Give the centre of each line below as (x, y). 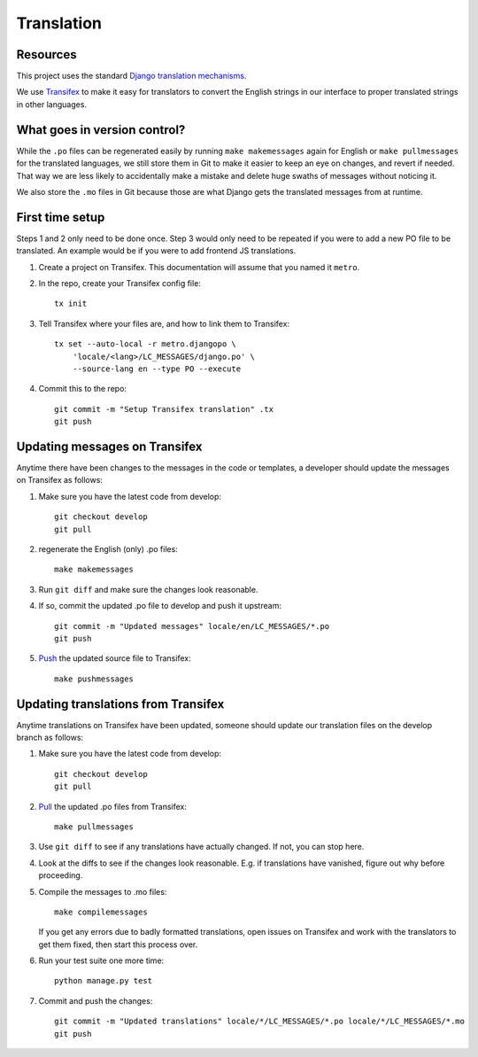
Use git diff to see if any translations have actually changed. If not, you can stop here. (201, 847)
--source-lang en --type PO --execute (157, 369)
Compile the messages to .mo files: (103, 891)
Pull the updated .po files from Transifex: (113, 806)
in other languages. (52, 104)
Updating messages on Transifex (109, 446)
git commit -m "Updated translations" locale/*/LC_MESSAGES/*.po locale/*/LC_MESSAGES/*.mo (259, 1022)
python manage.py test (104, 981)
